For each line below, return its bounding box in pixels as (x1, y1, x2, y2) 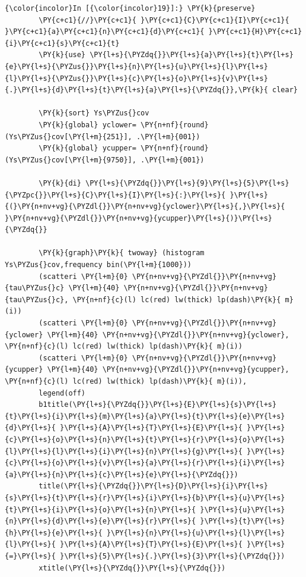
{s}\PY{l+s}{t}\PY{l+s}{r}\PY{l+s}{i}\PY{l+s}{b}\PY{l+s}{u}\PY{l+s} (5, 493, 285, 502)
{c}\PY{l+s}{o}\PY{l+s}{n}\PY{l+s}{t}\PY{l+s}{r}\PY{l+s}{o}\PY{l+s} (5, 435, 285, 444)
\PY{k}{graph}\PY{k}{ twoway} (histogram (39, 249, 205, 258)
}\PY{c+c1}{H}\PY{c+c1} (208, 27, 302, 36)
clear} (272, 86, 298, 95)
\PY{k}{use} (39, 51, 86, 59)
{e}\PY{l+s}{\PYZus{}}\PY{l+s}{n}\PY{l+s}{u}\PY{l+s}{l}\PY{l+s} (5, 62, 268, 71)
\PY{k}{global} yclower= (39, 120, 136, 129)
